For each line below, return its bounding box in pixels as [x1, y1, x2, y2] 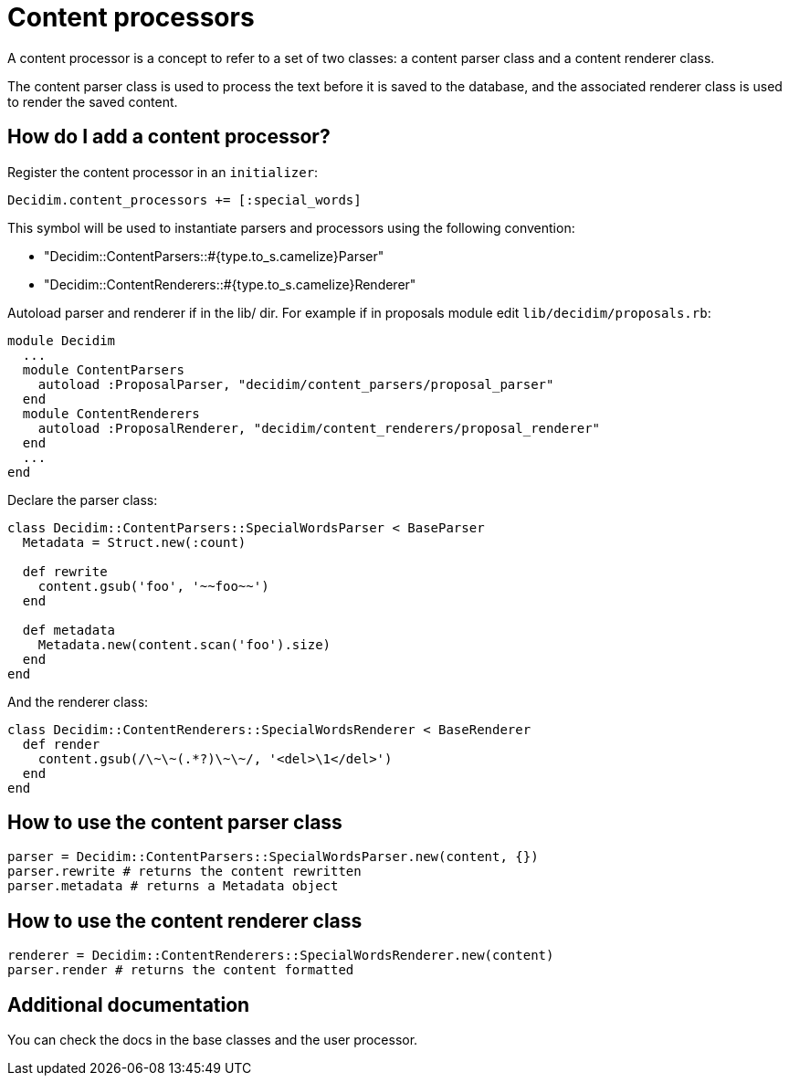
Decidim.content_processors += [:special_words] [7, 192, 362, 207]
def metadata [22, 622, 116, 637]
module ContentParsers [22, 362, 184, 377]
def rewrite [22, 563, 108, 579]
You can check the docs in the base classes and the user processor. [7, 1032, 418, 1048]
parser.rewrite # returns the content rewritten [7, 864, 362, 879]
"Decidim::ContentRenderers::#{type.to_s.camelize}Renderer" [44, 276, 416, 292]
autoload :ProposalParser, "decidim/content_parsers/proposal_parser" [37, 376, 554, 392]
